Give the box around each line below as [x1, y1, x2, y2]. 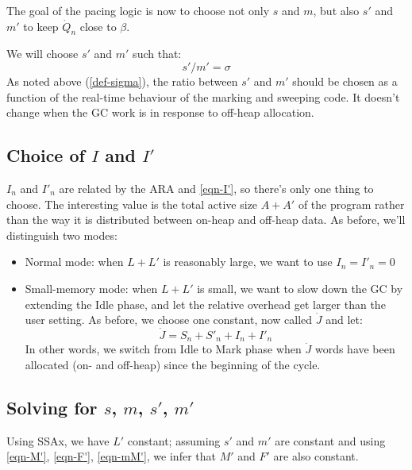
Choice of [6, 143, 85, 168]
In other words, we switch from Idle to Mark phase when [25, 341, 302, 357]
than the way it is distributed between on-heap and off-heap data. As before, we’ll [6, 211, 406, 228]
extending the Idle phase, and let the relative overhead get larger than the [25, 295, 386, 312]
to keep [23, 17, 59, 34]
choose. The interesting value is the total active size [6, 195, 258, 212]
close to [79, 17, 117, 34]
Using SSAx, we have [6, 432, 110, 449]
